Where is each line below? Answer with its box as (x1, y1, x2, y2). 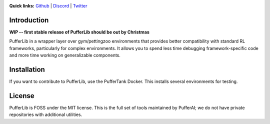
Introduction (9, 15, 49, 24)
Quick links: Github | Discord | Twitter (9, 3, 87, 8)
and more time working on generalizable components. (9, 52, 121, 58)
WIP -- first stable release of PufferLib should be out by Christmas (9, 29, 150, 35)
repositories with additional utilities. (9, 111, 82, 117)
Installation (9, 65, 45, 73)
